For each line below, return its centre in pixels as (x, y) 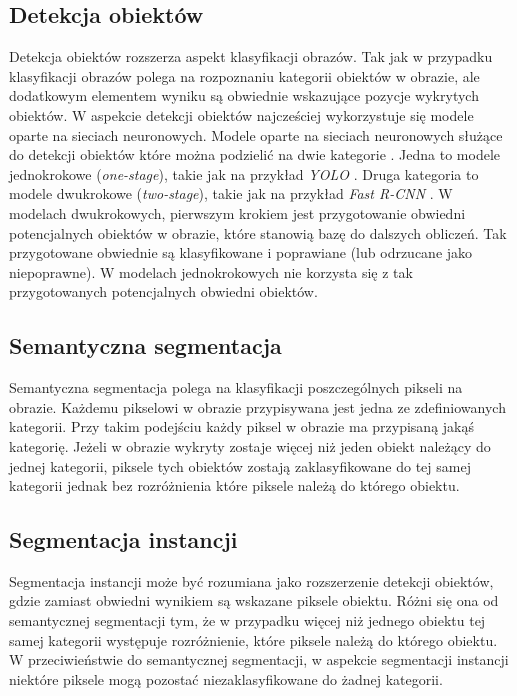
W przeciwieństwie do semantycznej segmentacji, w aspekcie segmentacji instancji (259, 659)
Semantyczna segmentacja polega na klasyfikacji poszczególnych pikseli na (236, 387)
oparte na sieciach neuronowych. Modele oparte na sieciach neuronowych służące (256, 134)
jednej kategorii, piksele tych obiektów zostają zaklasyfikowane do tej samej (240, 465)
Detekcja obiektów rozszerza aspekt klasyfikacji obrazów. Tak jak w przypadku (251, 56)
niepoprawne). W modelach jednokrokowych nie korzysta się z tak (211, 271)
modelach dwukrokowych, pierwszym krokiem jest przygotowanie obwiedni (237, 212)
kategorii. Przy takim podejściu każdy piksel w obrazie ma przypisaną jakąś (242, 426)
